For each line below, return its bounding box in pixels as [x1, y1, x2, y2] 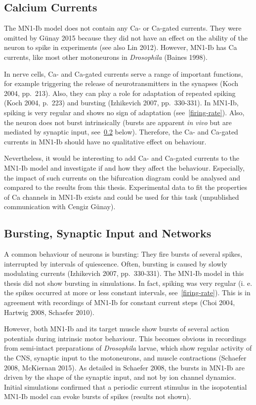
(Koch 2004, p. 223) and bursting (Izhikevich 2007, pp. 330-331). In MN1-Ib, [4, 97, 239, 108]
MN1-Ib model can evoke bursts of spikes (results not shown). [4, 391, 191, 402]
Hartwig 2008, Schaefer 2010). [4, 307, 94, 317]
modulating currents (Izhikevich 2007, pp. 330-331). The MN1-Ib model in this [4, 268, 244, 278]
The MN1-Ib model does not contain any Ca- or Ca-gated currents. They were [4, 23, 242, 33]
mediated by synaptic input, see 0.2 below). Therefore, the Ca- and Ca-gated [4, 127, 238, 137]
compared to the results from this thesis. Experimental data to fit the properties [4, 182, 248, 192]
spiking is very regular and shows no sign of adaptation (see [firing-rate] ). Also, [4, 107, 245, 117]
